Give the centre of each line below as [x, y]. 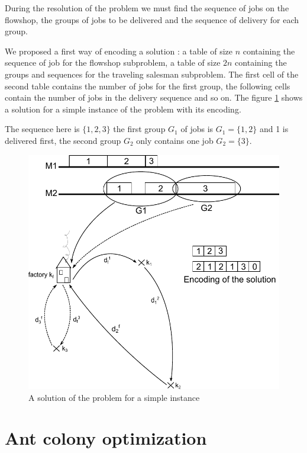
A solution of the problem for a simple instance [114, 397]
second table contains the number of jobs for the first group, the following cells [148, 86]
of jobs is [197, 129]
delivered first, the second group [63, 140]
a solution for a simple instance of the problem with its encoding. [123, 109]
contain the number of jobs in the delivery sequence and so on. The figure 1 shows [154, 97]
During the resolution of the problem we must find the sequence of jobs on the [147, 8]
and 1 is [274, 129]
